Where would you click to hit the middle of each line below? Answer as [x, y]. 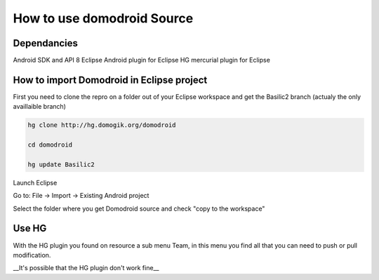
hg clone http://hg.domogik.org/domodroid [102, 125]
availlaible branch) [40, 107]
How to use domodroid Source [103, 18]
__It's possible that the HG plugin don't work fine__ [86, 268]
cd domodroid [50, 145]
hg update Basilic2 [61, 164]
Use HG [30, 228]
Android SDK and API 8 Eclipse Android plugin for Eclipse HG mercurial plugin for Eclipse [141, 60]
